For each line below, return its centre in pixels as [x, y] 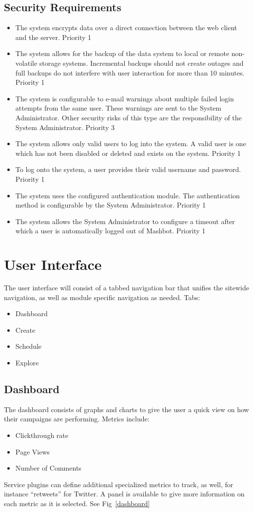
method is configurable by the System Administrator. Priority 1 [111, 205]
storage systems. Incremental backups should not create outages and [141, 63]
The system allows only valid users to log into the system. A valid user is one [131, 143]
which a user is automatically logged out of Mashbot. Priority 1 [110, 231]
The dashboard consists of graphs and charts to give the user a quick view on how [126, 409]
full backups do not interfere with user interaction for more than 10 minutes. [130, 72]
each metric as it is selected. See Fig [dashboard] [77, 503]
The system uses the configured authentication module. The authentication [127, 195]
